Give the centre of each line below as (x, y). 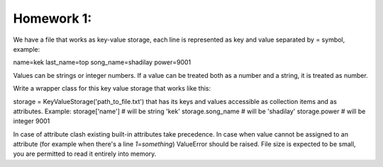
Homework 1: (52, 18)
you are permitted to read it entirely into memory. (85, 154)
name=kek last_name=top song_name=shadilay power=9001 (102, 62)
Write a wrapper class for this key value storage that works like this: (112, 88)
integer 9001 (32, 121)
